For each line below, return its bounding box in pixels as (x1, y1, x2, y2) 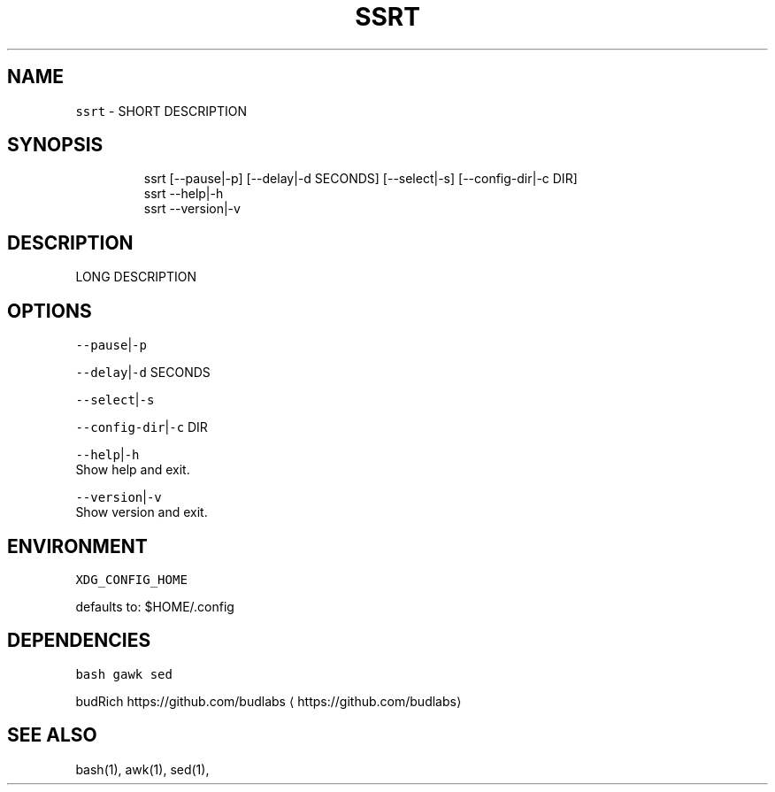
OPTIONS (7, 299, 92, 322)
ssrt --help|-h (143, 186, 224, 202)
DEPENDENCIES (7, 629, 151, 652)
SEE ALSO (7, 724, 97, 747)
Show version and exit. (75, 504, 208, 520)
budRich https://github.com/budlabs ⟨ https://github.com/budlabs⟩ (75, 693, 462, 709)
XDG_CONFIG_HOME (75, 572, 188, 587)
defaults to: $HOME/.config (75, 598, 234, 614)
